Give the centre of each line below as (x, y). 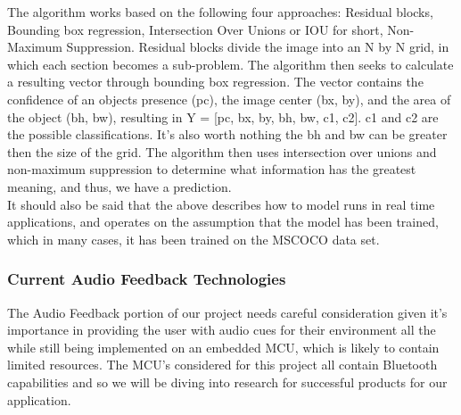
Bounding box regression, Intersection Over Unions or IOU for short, (195, 29)
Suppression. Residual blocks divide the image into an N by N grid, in (258, 47)
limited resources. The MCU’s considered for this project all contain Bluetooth (222, 365)
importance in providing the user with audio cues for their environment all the (222, 330)
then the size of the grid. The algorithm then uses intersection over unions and (222, 151)
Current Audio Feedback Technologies (147, 279)
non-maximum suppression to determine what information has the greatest (212, 169)
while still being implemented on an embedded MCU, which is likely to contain (223, 347)
